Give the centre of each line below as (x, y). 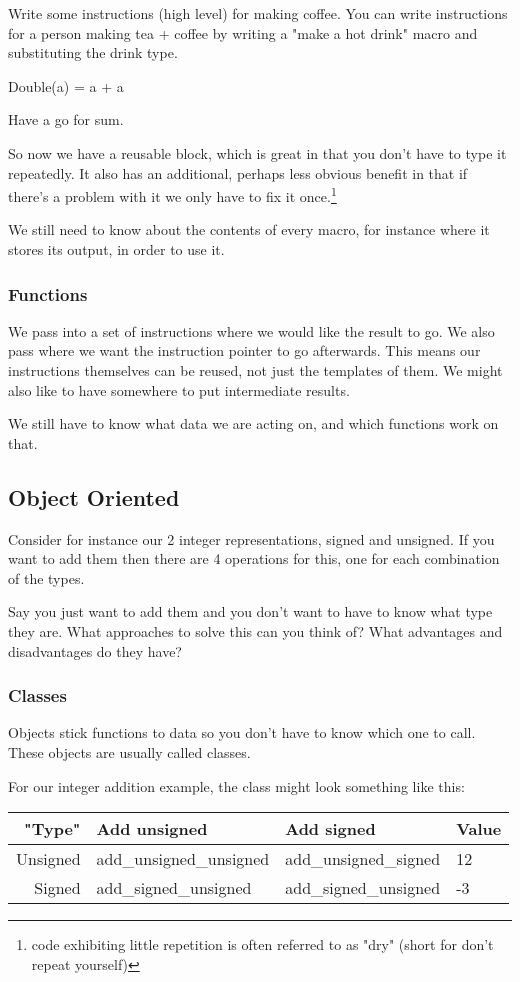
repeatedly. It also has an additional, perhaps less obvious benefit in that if (238, 172)
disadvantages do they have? (95, 650)
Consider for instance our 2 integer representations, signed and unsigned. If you (251, 538)
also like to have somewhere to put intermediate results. (179, 389)
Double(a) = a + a (66, 85)
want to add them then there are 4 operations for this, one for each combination (254, 558)
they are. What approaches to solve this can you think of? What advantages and (255, 630)
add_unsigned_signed (363, 859)
